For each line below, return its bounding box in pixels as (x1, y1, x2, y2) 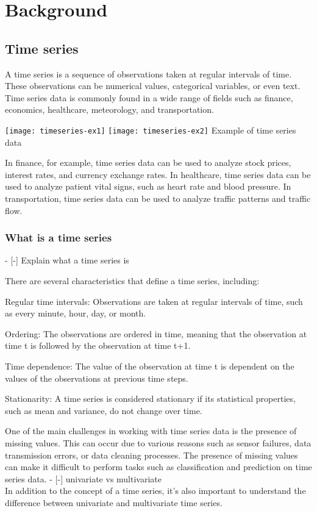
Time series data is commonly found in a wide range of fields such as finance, (5, 91, 293, 104)
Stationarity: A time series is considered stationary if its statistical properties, (5, 392, 296, 405)
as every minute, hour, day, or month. (5, 307, 146, 320)
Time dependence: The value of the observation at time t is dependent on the (5, 359, 294, 372)
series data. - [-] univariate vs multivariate (5, 472, 162, 485)
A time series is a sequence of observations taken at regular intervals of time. (5, 67, 292, 80)
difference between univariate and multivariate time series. (5, 496, 223, 509)
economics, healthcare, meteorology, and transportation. (5, 103, 214, 116)
